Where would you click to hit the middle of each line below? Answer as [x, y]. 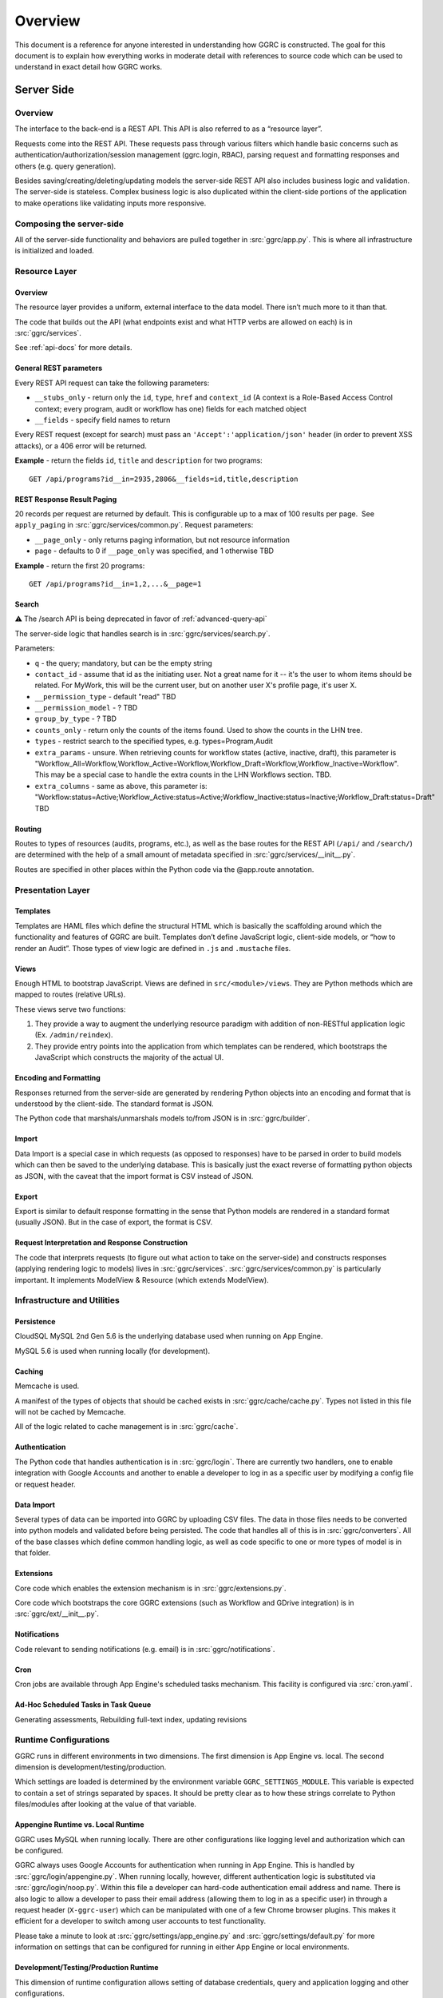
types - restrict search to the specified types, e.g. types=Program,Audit [154, 741]
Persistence [35, 1322]
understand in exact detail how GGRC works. [89, 67]
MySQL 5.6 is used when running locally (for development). [113, 1351]
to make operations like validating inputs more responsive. [111, 203]
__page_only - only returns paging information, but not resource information [162, 539]
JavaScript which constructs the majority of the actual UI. [129, 1057]
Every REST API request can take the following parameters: [112, 383]
